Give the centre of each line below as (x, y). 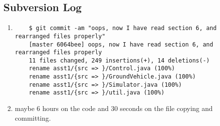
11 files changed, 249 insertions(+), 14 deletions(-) (119, 60)
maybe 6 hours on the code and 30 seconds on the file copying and (114, 108)
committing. (33, 118)
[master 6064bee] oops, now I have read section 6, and (121, 44)
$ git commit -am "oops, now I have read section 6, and (123, 28)
